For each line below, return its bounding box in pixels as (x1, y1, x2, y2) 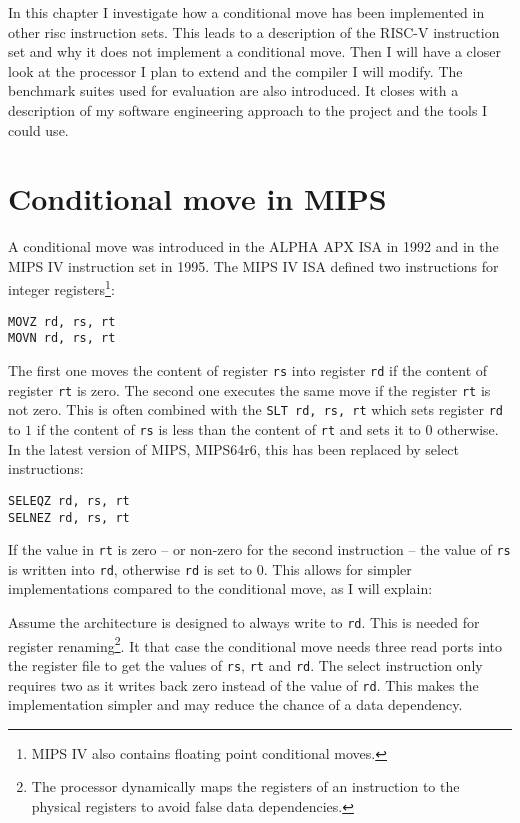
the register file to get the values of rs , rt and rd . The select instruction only (8, 654, 483, 675)
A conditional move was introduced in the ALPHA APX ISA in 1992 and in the (8, 236, 499, 257)
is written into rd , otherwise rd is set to (8, 558, 253, 579)
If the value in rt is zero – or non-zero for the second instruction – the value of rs (8, 539, 511, 560)
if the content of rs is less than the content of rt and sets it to (36, 419, 421, 439)
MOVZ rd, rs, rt (8, 314, 116, 329)
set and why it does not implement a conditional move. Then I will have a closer (8, 41, 501, 62)
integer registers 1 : (8, 276, 115, 300)
